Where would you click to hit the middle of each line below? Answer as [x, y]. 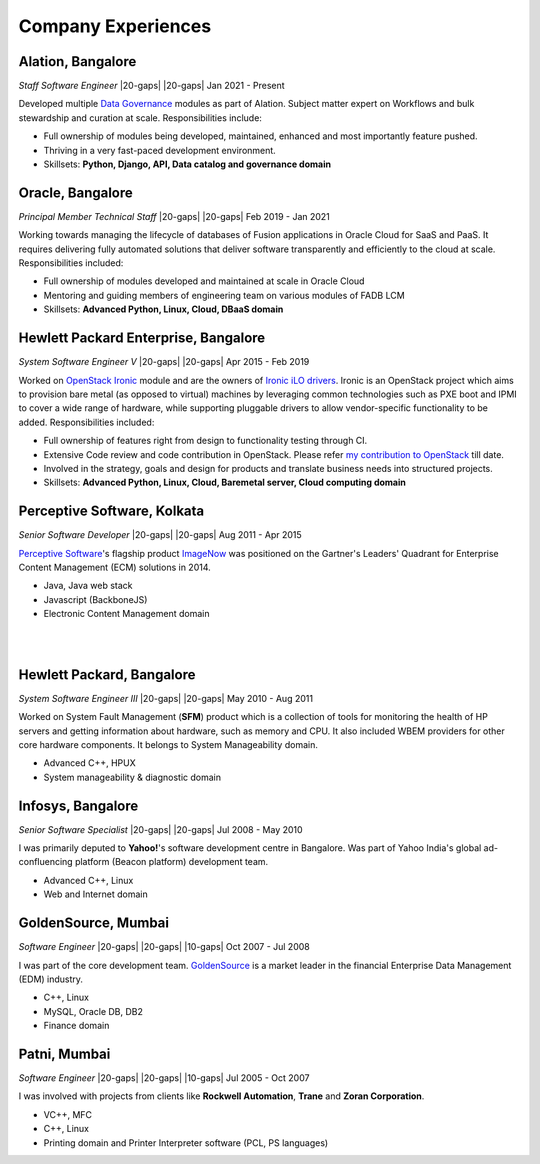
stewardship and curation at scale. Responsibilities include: [140, 117]
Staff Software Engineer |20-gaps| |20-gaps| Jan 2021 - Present [151, 86]
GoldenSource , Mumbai [94, 923]
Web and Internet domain [96, 894]
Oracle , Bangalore [76, 192]
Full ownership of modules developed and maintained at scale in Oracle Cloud [204, 281]
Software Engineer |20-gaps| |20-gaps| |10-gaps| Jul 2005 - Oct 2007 [164, 1078]
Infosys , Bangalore [78, 805]
